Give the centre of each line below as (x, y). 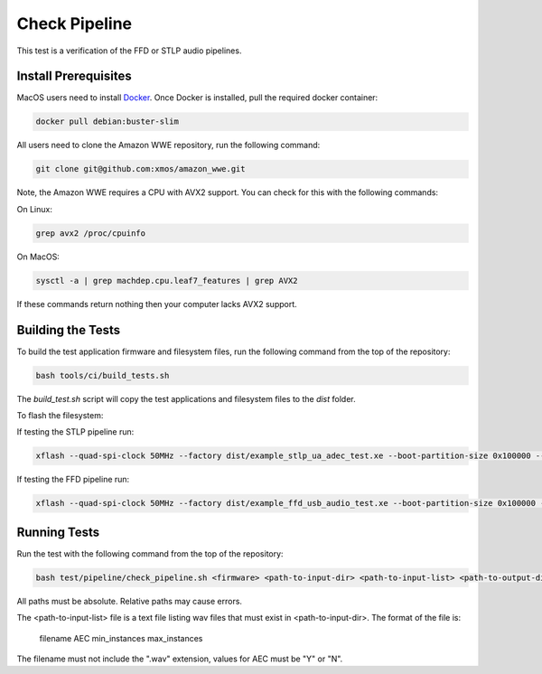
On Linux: (35, 209)
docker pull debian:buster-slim (107, 122)
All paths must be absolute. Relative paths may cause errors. (130, 601)
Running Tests (58, 532)
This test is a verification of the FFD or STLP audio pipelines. (129, 51)
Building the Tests (69, 330)
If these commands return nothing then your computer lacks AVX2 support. (157, 304)
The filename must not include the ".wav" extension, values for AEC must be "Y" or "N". (180, 659)
